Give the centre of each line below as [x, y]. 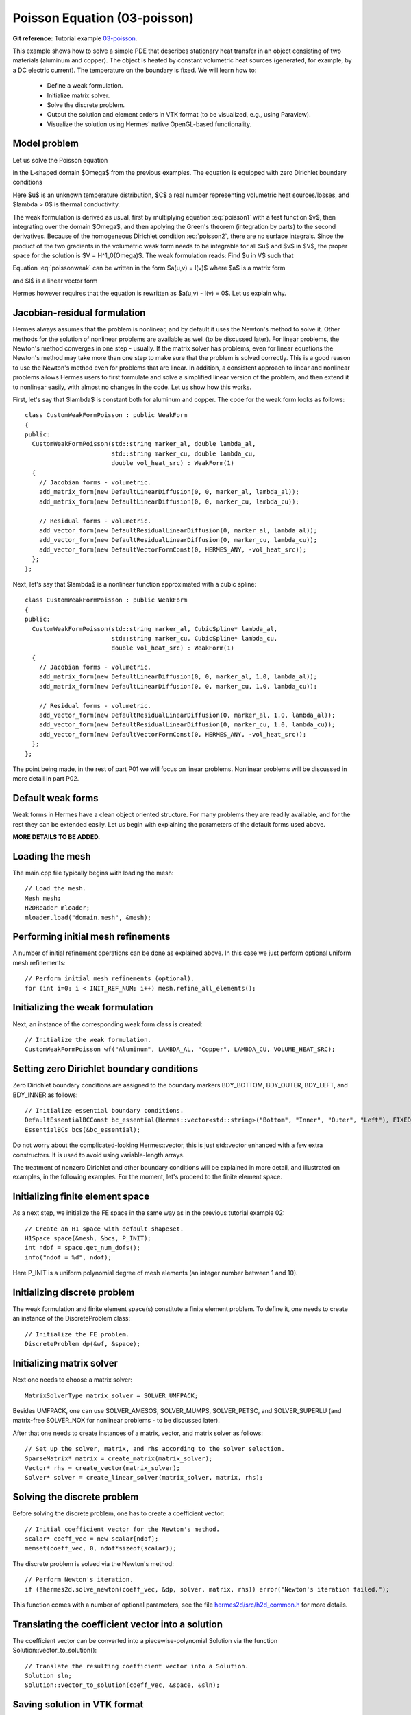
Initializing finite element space [81, 1197]
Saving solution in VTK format [78, 1705]
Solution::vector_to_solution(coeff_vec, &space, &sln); [123, 1685]
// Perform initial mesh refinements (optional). [110, 979]
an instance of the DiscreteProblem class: [71, 1318]
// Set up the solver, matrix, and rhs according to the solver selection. [155, 1449]
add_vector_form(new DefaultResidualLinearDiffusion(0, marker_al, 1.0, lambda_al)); [187, 715]
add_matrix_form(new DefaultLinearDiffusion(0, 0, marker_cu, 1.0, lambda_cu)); [178, 686]
